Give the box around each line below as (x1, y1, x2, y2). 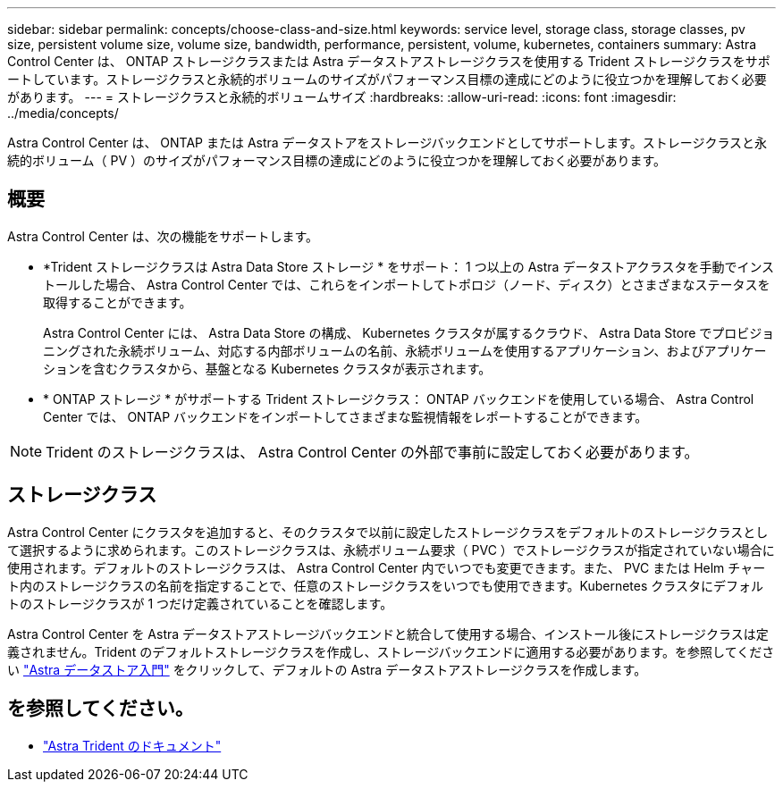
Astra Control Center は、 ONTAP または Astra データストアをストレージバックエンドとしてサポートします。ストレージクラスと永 (7, 135, 768, 150)
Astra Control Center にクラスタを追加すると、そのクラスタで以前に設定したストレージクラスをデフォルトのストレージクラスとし (7, 524, 769, 540)
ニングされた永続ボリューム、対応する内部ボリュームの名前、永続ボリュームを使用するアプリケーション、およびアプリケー (43, 342, 767, 358)
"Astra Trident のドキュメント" (43, 737, 222, 753)
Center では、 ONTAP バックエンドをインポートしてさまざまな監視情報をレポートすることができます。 (43, 408, 648, 424)
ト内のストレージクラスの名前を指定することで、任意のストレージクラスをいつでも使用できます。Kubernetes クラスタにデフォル (7, 577, 764, 593)
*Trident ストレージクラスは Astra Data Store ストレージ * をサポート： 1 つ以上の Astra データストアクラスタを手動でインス (43, 258, 775, 274)
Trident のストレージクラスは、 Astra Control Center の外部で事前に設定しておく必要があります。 (46, 442, 699, 461)
